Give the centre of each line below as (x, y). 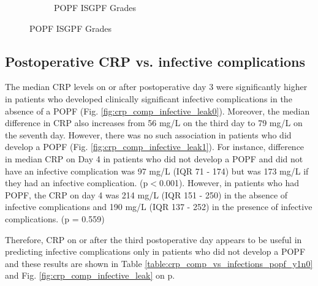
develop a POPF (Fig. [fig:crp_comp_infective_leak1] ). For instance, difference (155, 147)
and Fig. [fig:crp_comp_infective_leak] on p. (90, 275)
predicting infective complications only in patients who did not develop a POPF (155, 251)
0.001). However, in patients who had (229, 183)
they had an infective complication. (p (77, 183)
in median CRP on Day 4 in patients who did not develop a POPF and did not (154, 158)
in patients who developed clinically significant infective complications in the (149, 98)
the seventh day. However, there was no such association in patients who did (148, 134)
